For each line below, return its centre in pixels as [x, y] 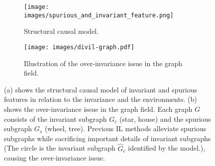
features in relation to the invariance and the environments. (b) [101, 99]
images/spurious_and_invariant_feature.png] [99, 15]
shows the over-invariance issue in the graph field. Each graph [98, 109]
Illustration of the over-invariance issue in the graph [103, 63]
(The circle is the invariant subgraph [60, 148]
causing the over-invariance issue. [54, 158]
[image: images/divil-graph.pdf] [79, 47]
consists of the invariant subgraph [55, 119]
